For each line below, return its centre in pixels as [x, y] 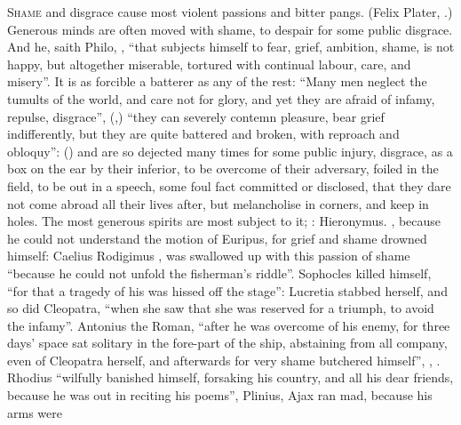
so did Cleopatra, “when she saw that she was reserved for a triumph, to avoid [221, 308]
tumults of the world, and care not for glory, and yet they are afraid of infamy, [221, 98]
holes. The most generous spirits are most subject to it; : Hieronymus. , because [224, 221]
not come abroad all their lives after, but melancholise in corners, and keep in [218, 203]
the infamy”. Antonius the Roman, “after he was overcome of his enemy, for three [229, 325]
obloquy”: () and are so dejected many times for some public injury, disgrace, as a [230, 151]
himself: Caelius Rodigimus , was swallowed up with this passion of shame [209, 256]
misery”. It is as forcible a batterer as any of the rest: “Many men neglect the [217, 81]
